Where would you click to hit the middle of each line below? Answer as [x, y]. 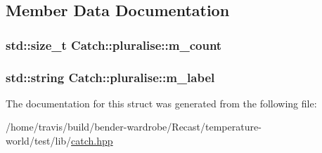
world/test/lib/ [39, 141]
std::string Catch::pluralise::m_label [110, 77]
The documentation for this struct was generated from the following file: [161, 103]
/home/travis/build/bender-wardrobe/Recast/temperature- [134, 127]
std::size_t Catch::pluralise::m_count [114, 45]
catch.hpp [92, 141]
